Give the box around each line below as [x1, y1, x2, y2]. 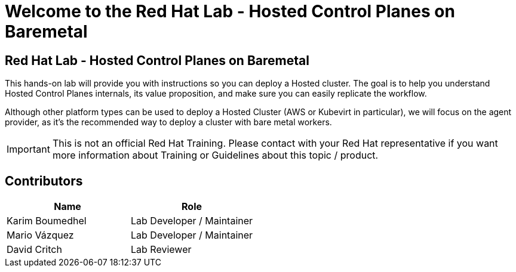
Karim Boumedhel [7, 215, 87, 227]
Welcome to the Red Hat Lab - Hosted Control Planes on [5, 1, 455, 21]
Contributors [5, 173, 83, 188]
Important [7, 143, 50, 156]
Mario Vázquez [7, 229, 74, 242]
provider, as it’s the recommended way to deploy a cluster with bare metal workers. [5, 117, 332, 128]
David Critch [7, 243, 62, 256]
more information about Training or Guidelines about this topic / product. [52, 149, 379, 162]
